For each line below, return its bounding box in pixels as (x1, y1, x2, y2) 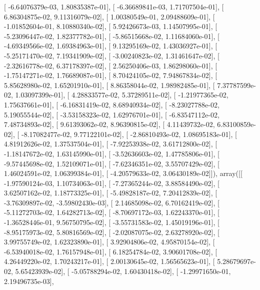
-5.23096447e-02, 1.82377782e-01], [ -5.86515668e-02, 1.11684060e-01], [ (4, 30, 219, 41)
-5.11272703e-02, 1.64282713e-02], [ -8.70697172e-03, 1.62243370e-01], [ (4, 207, 219, 217)
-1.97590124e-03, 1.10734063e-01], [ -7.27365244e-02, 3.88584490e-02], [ (4, 177, 219, 188)
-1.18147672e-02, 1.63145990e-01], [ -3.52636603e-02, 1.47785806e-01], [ (4, 148, 219, 158)
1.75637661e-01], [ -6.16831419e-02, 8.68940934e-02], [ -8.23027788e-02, (4, 99, 219, 109)
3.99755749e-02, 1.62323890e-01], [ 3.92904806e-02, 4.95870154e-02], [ (4, 236, 215, 247)
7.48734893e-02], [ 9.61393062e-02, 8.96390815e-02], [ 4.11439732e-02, (4, 119, 215, 129)
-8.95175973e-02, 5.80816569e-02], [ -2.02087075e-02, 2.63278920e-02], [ (4, 226, 219, 237)
